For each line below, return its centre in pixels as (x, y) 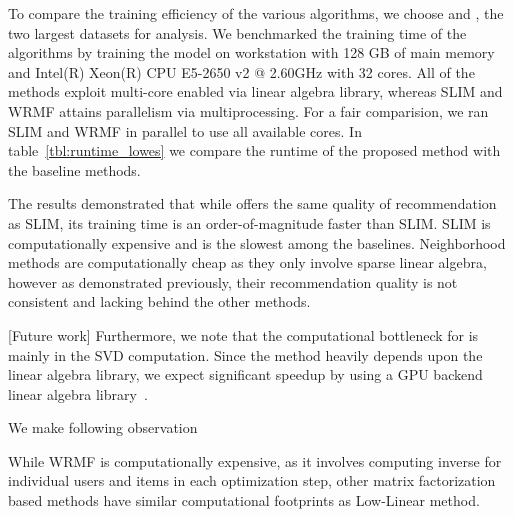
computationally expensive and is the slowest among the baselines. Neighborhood (257, 242)
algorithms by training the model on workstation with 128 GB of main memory (251, 52)
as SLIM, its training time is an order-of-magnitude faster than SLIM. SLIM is (249, 222)
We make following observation (103, 427)
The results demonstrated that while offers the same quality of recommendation (252, 203)
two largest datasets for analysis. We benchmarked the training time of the (237, 32)
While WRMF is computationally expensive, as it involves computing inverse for (255, 460)
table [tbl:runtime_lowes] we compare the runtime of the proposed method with (254, 150)
